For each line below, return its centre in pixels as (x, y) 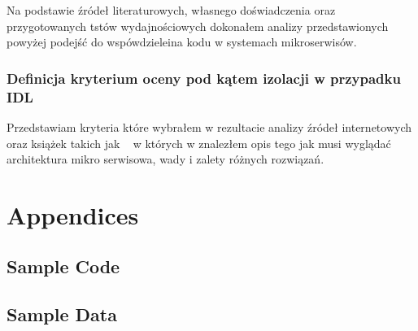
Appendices (73, 214)
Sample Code (63, 266)
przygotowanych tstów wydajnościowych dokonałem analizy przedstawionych (198, 26)
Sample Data (62, 314)
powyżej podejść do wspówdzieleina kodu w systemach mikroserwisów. (182, 42)
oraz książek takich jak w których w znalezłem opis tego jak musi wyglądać (199, 143)
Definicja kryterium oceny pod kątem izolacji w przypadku (204, 78)
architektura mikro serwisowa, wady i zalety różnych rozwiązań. (165, 159)
